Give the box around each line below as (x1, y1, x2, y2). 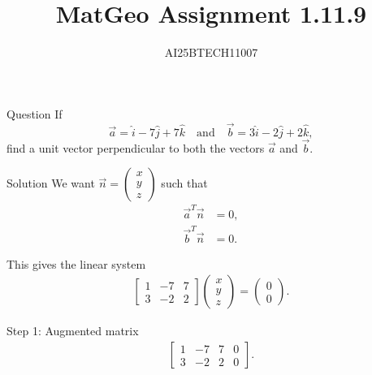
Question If (6, 105, 63, 122)
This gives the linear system (6, 255, 146, 272)
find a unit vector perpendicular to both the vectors (6, 139, 265, 156)
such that (161, 175, 208, 192)
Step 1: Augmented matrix (6, 322, 139, 339)
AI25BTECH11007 (164, 44, 258, 61)
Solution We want (6, 175, 95, 192)
